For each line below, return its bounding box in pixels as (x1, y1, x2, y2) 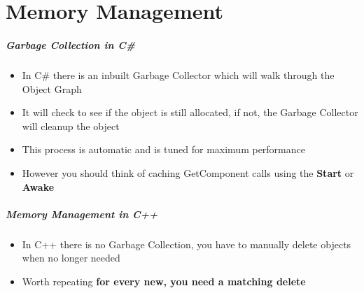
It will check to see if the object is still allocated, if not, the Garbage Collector (22, 105, 358, 120)
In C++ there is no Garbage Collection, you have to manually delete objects (22, 236, 351, 251)
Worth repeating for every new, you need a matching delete (22, 273, 306, 288)
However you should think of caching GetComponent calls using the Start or (22, 165, 354, 180)
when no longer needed (22, 250, 120, 265)
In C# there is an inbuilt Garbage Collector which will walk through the (22, 67, 335, 82)
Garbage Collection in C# (6, 37, 136, 52)
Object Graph (22, 81, 82, 96)
